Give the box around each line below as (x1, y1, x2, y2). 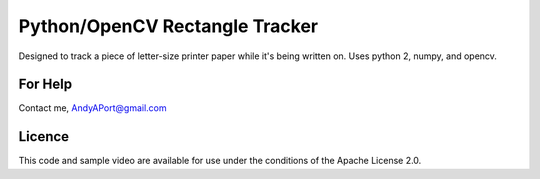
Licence (18, 128, 70, 145)
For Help (18, 76, 73, 93)
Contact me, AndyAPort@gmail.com (18, 102, 167, 114)
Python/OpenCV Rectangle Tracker (18, 15, 319, 37)
